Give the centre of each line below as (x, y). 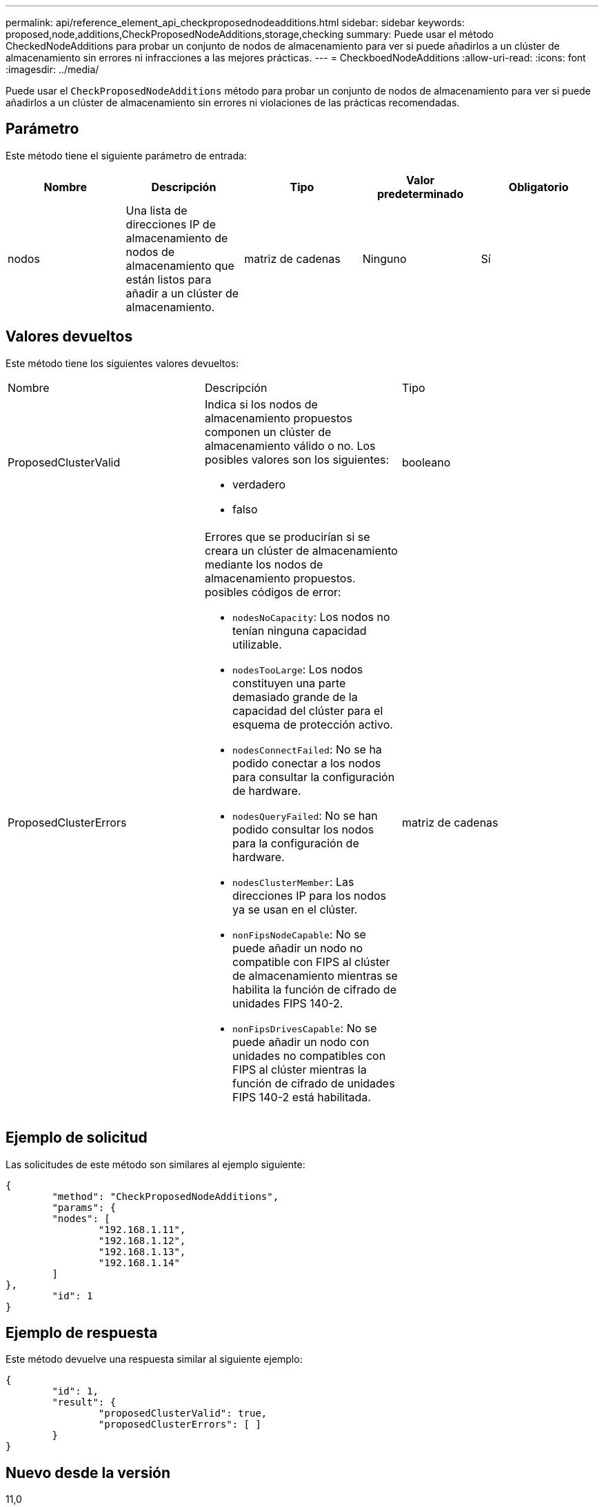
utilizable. (257, 644)
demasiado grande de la (295, 697)
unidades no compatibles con (309, 1055)
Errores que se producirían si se (287, 536)
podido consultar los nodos (303, 829)
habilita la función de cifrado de (314, 989)
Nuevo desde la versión (88, 1472)
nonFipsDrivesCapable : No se (304, 1028)
